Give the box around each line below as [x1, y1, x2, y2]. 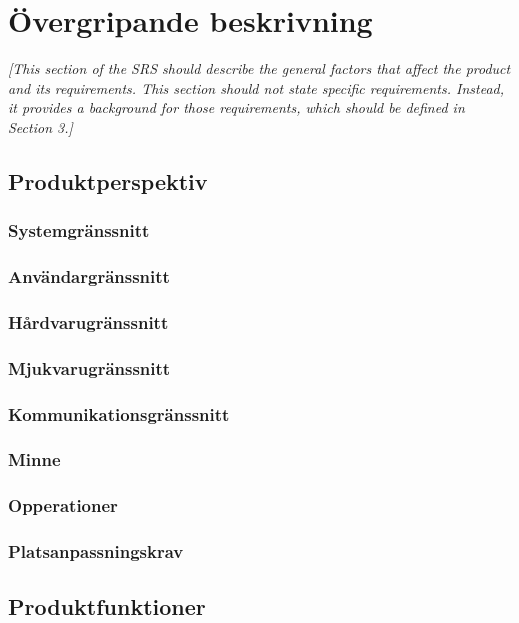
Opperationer [8, 493, 118, 518]
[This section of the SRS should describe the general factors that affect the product [8, 58, 511, 79]
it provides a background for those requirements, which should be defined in [8, 97, 465, 118]
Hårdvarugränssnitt [8, 309, 169, 334]
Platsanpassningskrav [8, 539, 184, 564]
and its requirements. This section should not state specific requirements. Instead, [8, 77, 505, 98]
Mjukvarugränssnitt [8, 355, 171, 380]
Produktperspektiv [8, 165, 208, 196]
